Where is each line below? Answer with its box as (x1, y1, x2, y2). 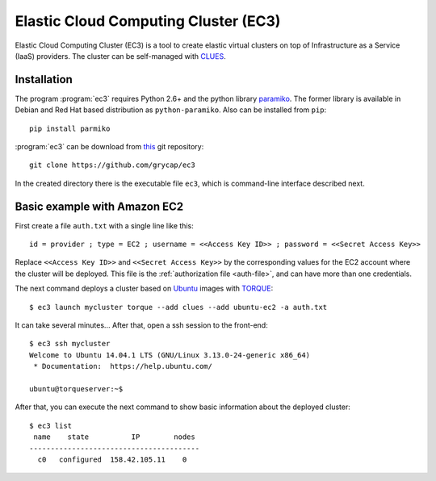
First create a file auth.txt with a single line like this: (15, 220, 194, 230)
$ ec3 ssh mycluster (29, 339, 111, 349)
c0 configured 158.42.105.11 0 (37, 454, 187, 464)
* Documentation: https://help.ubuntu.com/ (33, 362, 213, 371)
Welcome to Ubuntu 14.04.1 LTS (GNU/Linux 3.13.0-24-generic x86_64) (29, 350, 311, 359)
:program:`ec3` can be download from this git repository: (15, 142, 204, 152)
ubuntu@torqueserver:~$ (29, 384, 124, 393)
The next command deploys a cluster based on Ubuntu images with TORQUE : (15, 283, 274, 294)
